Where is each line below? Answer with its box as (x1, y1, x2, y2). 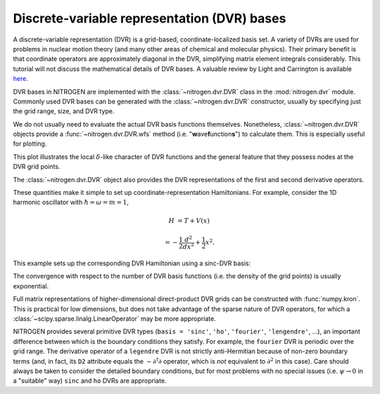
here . (13, 75, 28, 83)
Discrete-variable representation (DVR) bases (13, 11, 286, 26)
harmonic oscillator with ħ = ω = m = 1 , (13, 198, 129, 207)
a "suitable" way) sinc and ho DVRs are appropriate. (13, 376, 167, 385)
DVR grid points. (13, 163, 61, 171)
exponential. (13, 281, 49, 290)
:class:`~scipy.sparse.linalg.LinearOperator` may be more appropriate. (13, 314, 216, 323)
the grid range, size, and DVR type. (13, 107, 115, 115)
